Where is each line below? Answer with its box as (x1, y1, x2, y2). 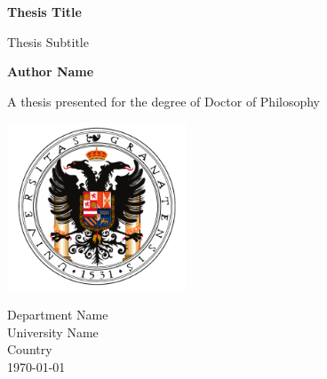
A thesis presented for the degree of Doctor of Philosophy (7, 91, 321, 110)
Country (7, 340, 52, 359)
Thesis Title (7, 3, 82, 20)
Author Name (7, 62, 94, 81)
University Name (7, 322, 99, 341)
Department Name (7, 305, 108, 324)
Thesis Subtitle (7, 32, 89, 51)
